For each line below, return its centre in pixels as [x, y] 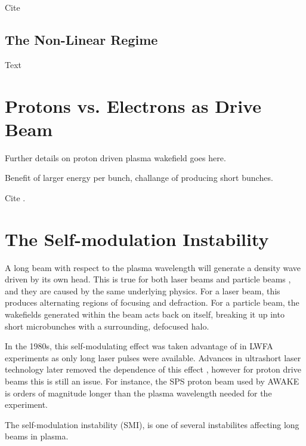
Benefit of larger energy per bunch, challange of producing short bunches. [139, 178]
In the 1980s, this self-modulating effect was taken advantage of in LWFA [139, 346]
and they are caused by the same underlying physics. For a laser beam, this [143, 290]
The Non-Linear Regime [81, 39]
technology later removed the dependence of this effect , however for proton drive [153, 369]
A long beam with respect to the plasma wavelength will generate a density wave [153, 267]
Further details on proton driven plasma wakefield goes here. [115, 157]
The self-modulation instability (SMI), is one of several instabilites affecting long [152, 424]
